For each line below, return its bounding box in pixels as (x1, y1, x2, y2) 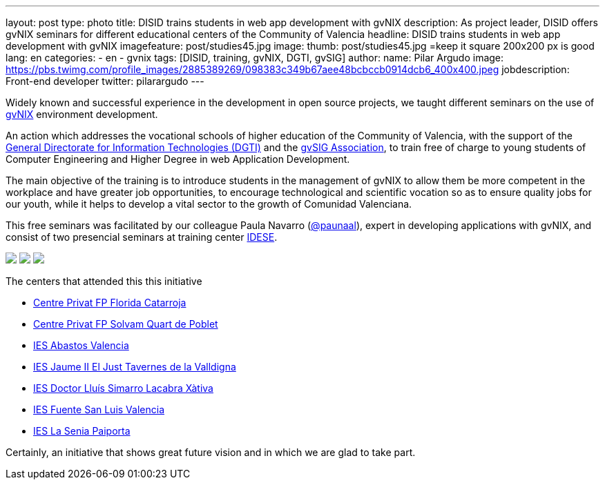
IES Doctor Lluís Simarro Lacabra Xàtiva (33, 382, 213, 394)
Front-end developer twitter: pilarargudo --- (6, 75, 204, 87)
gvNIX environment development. (6, 108, 158, 120)
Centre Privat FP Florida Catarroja (33, 297, 186, 308)
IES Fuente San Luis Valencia (33, 404, 164, 415)
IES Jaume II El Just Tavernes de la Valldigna (33, 361, 236, 373)
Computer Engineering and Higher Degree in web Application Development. (6, 153, 350, 165)
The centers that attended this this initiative (6, 275, 202, 287)
